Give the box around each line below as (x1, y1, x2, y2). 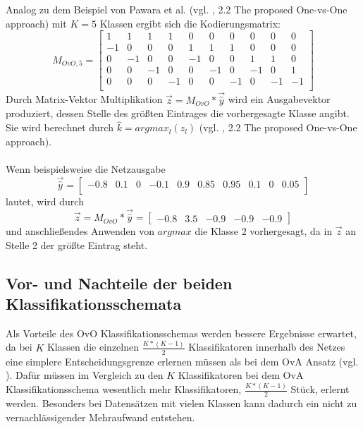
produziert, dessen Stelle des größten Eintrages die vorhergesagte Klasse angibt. (6, 106, 350, 121)
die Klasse (195, 224, 238, 238)
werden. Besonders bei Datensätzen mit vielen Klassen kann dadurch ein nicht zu (6, 396, 357, 411)
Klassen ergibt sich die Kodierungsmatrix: (99, 16, 281, 30)
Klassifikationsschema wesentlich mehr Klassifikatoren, (6, 382, 242, 397)
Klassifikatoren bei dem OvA (178, 368, 304, 382)
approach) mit (6, 16, 67, 30)
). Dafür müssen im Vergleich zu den (6, 368, 164, 382)
